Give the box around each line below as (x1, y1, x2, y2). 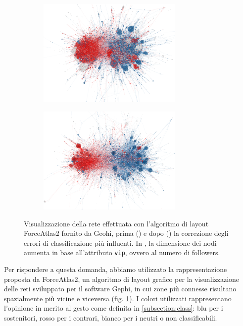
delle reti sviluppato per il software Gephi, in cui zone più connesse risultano (4, 283, 237, 294)
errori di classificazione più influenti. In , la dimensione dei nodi (24, 237, 217, 248)
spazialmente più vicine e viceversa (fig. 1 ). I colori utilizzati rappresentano (4, 293, 232, 303)
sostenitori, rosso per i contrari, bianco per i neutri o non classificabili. (4, 313, 217, 323)
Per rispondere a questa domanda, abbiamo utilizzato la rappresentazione (4, 264, 227, 274)
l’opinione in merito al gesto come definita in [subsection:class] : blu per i (4, 303, 223, 313)
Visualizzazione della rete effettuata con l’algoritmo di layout (24, 218, 209, 228)
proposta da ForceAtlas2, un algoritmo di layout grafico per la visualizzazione (4, 273, 240, 284)
